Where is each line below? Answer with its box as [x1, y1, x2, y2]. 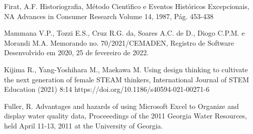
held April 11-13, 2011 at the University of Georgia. [4, 120, 163, 130]
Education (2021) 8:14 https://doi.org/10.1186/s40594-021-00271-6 [4, 84, 210, 94]
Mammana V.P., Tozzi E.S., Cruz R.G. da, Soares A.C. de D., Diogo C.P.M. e [4, 28, 245, 38]
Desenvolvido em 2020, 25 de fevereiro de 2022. [4, 47, 149, 58]
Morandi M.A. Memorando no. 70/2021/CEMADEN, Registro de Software [4, 37, 234, 48]
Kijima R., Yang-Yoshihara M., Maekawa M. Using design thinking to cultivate [4, 64, 248, 74]
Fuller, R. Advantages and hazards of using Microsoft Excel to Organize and [4, 100, 239, 111]
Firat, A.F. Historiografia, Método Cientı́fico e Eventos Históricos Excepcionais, [4, 1, 249, 11]
